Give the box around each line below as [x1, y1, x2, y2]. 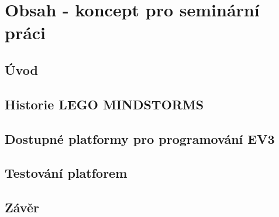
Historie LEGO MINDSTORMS [5, 95, 204, 113]
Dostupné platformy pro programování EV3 [5, 129, 275, 147]
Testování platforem [5, 164, 128, 182]
